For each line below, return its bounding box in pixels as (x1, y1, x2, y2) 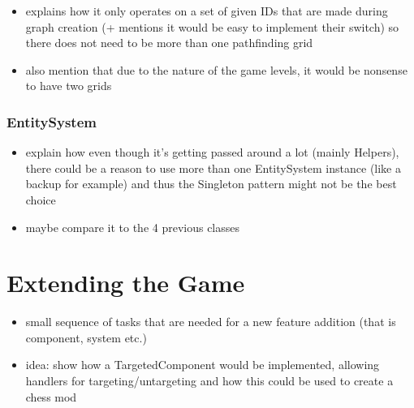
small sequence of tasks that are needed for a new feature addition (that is (25, 313, 396, 330)
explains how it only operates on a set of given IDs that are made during (25, 2, 388, 19)
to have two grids (25, 77, 112, 94)
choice (25, 191, 56, 208)
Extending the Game (6, 266, 245, 299)
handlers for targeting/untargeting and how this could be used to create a (25, 372, 394, 389)
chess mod (25, 388, 77, 405)
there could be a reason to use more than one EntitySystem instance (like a (25, 159, 401, 176)
